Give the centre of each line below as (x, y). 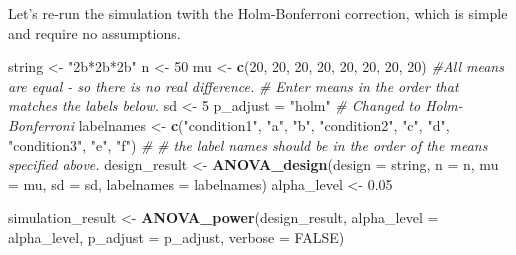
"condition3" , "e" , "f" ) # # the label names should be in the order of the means (248, 144)
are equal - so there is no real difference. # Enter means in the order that (233, 85)
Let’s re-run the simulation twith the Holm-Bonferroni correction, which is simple (258, 13)
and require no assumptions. (94, 32)
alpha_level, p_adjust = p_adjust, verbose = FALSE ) (176, 236)
